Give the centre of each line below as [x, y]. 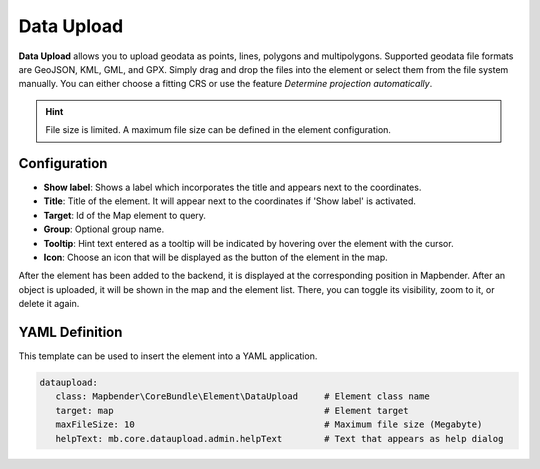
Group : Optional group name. [104, 229]
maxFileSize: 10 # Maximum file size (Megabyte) [269, 424]
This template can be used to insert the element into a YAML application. [168, 356]
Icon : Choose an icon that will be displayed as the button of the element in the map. [216, 257]
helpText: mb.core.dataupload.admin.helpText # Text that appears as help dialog [279, 438]
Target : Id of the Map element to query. [125, 215]
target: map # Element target [232, 410]
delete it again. [49, 304]
